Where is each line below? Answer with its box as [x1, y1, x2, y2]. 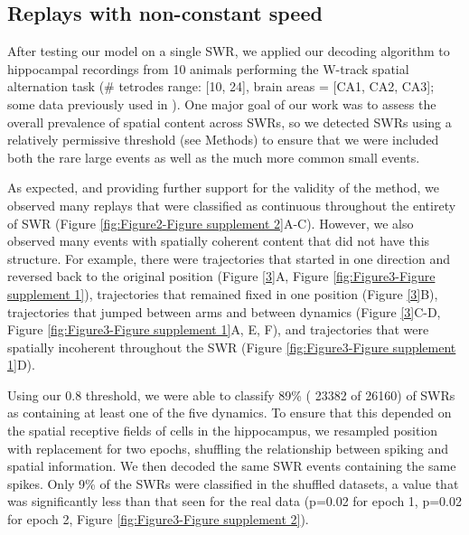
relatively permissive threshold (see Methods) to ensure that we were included [7, 130, 439, 149]
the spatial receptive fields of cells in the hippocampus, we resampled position [7, 421, 438, 440]
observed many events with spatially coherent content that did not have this [7, 231, 430, 250]
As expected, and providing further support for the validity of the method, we [7, 178, 439, 197]
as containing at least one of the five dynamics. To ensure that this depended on [7, 403, 452, 422]
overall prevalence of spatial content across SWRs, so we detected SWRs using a [7, 112, 452, 131]
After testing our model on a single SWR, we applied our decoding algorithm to [7, 42, 450, 61]
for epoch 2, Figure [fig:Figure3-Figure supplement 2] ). [7, 510, 309, 529]
